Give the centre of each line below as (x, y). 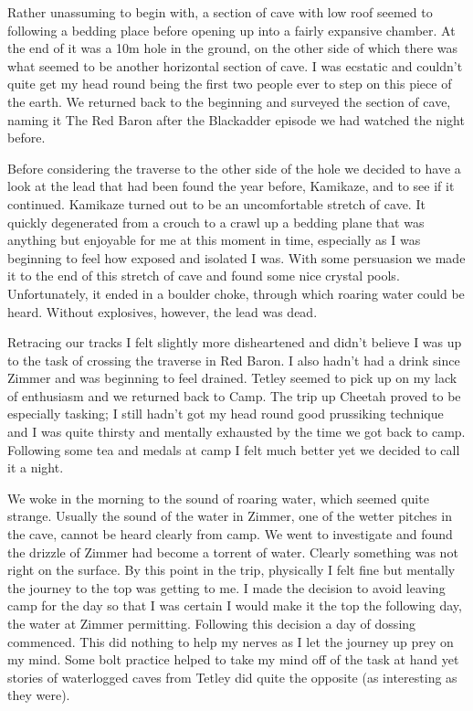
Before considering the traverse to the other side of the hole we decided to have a (234, 168)
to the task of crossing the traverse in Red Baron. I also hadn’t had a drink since (234, 360)
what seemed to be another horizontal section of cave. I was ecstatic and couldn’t (235, 65)
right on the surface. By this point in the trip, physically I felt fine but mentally (231, 570)
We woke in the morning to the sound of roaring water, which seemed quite (218, 498)
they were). (39, 695)
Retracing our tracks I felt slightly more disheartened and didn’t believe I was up (235, 342)
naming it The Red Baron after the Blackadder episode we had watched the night (236, 119)
